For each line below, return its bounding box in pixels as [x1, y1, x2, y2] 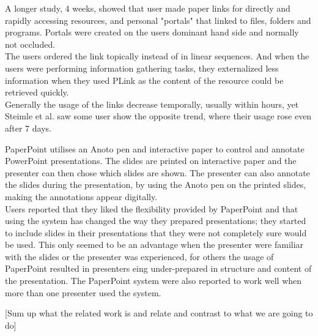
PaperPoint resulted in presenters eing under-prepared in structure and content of [5, 262, 312, 275]
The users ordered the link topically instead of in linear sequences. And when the [5, 50, 309, 62]
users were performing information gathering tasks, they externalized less [5, 61, 279, 74]
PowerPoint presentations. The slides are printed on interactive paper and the [5, 154, 297, 167]
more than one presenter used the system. [5, 286, 161, 299]
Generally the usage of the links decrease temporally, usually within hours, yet [5, 97, 299, 110]
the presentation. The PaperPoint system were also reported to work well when [5, 274, 302, 287]
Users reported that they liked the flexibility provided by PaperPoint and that [5, 202, 298, 215]
